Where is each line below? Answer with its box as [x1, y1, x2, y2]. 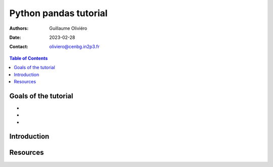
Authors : [9, 25, 29, 31]
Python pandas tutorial [9, 8, 108, 19]
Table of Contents [9, 55, 48, 61]
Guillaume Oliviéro [49, 25, 87, 31]
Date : [9, 34, 21, 40]
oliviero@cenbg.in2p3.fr [49, 43, 100, 50]
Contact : [9, 43, 29, 50]
